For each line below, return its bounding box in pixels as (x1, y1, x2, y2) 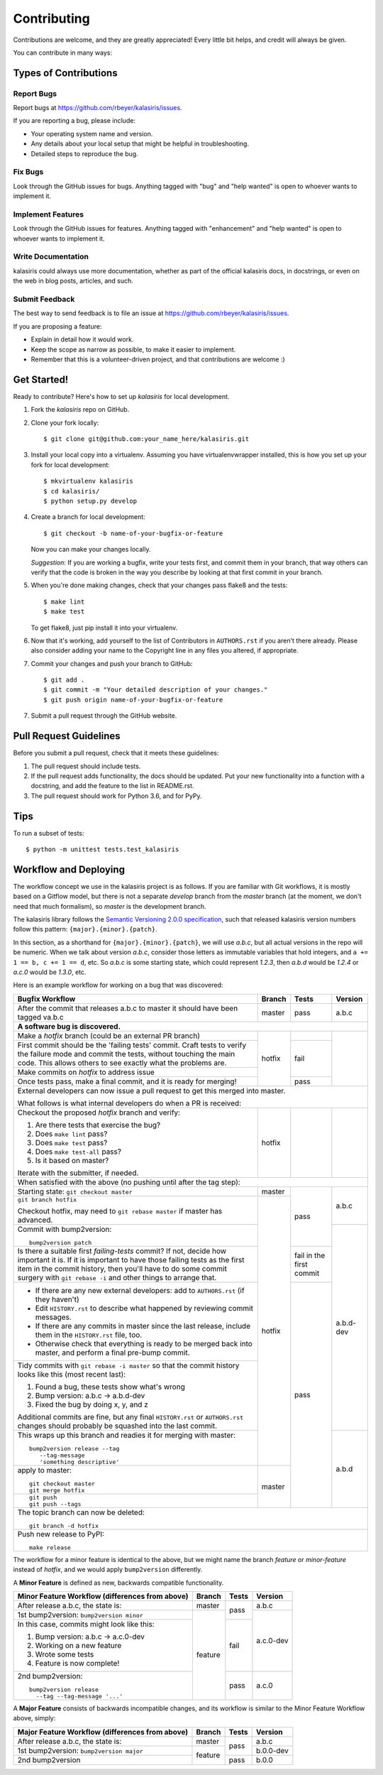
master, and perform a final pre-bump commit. (35, 1348, 191, 1358)
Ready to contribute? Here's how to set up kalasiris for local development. (13, 392, 230, 400)
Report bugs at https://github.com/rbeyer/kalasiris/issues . (13, 104, 182, 112)
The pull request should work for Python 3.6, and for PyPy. (30, 792, 202, 800)
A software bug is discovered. (17, 1021, 121, 1031)
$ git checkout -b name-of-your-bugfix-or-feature (43, 529, 223, 537)
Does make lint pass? (35, 1129, 108, 1139)
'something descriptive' (39, 1458, 120, 1465)
